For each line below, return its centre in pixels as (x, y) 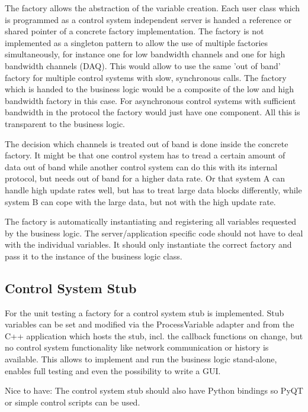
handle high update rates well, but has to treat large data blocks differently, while (153, 189)
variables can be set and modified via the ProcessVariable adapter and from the (150, 324)
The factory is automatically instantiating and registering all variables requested (151, 221)
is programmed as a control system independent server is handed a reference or (148, 19)
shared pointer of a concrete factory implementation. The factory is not (134, 31)
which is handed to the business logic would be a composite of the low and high (150, 89)
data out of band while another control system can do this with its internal (141, 166)
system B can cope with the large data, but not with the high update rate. (140, 201)
